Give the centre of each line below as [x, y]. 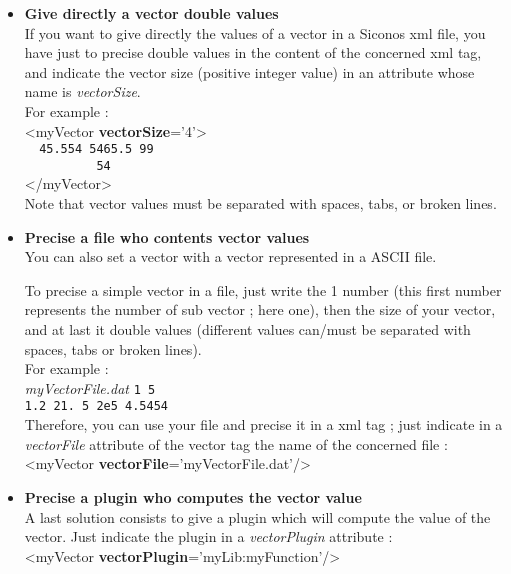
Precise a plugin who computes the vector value [193, 496]
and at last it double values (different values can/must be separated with [247, 329]
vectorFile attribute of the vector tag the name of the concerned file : [236, 443]
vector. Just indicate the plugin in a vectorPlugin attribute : [208, 536]
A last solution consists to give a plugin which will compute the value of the [257, 516]
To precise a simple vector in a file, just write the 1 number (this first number [263, 289]
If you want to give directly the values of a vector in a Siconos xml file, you [255, 32]
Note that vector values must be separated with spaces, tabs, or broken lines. [260, 203]
